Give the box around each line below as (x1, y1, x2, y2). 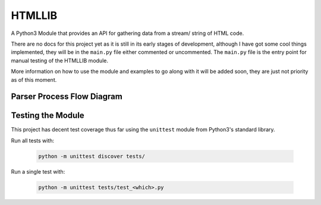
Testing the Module (11, 110, 84, 121)
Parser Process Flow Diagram (11, 92, 123, 102)
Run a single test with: (11, 168, 65, 175)
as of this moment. (11, 76, 57, 83)
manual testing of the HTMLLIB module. (11, 57, 108, 64)
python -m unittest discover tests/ (38, 153, 146, 159)
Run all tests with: (11, 137, 55, 144)
